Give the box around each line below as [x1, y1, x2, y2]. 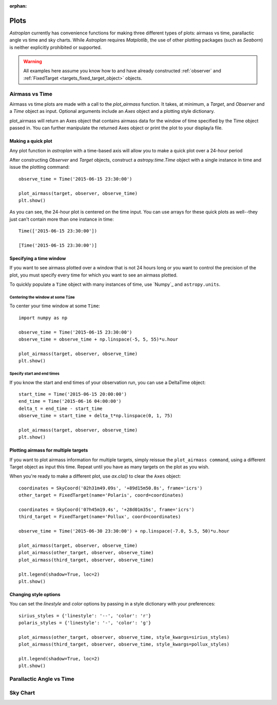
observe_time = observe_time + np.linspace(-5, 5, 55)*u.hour [18, 336, 179, 342]
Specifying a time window [9, 255, 66, 261]
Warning [23, 58, 42, 65]
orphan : [9, 3, 27, 9]
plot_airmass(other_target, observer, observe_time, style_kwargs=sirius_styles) [18, 634, 230, 640]
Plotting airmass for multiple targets [9, 447, 88, 454]
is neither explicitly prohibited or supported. [9, 44, 102, 50]
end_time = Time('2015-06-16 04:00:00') [18, 398, 122, 404]
